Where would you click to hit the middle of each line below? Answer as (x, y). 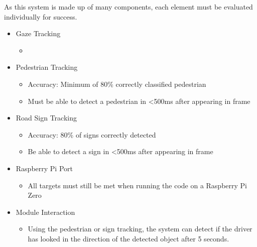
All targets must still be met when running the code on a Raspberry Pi (137, 185)
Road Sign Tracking (46, 118)
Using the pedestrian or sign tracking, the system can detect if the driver (140, 229)
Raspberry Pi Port (44, 168)
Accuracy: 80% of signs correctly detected (92, 134)
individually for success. (41, 16)
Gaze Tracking (38, 33)
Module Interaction (45, 212)
